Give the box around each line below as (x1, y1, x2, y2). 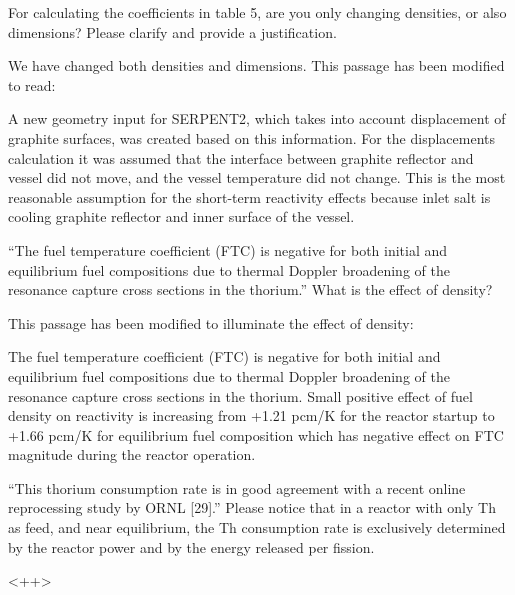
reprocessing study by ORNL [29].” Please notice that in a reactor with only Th (8, 497, 496, 518)
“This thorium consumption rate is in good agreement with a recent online (8, 477, 466, 498)
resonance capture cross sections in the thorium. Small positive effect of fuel (8, 385, 473, 406)
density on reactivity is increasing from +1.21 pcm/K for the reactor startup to (8, 405, 495, 426)
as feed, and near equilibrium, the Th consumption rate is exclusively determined (8, 517, 506, 538)
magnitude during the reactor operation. (8, 444, 256, 465)
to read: (8, 74, 56, 95)
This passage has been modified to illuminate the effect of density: (8, 312, 414, 333)
